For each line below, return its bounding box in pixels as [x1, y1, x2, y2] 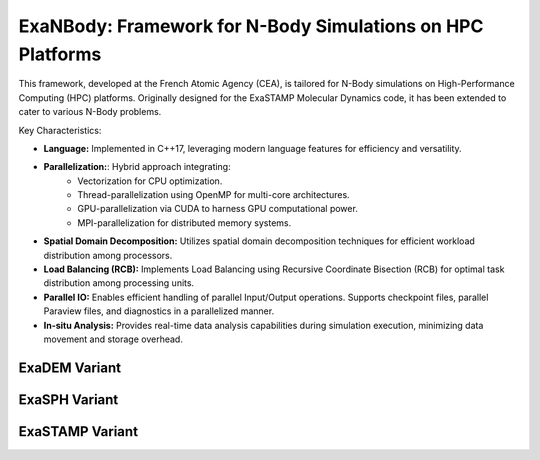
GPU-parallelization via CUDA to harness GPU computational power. [77, 203, 359, 215]
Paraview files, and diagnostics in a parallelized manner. [43, 305, 275, 317]
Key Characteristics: [18, 124, 102, 136]
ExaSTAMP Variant [18, 423, 139, 440]
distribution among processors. [43, 249, 173, 261]
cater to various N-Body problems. [18, 106, 162, 118]
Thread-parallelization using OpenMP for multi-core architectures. [77, 189, 350, 201]
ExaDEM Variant [18, 359, 122, 376]
